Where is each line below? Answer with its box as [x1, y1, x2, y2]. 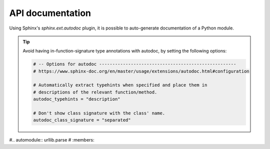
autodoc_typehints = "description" [33, 96, 120, 102]
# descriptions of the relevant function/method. [33, 89, 157, 95]
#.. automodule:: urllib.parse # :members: [9, 137, 94, 143]
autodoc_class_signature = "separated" [33, 117, 131, 123]
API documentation [9, 7, 91, 18]
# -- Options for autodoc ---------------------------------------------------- [33, 61, 236, 67]
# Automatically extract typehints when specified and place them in [33, 82, 207, 88]
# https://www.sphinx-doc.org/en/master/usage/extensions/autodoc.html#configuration [33, 68, 249, 74]
